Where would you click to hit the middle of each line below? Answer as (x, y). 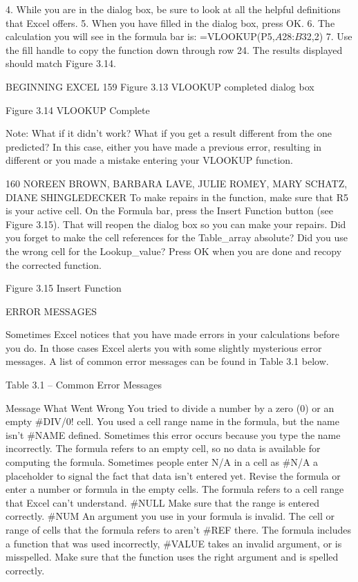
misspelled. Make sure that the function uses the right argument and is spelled (172, 557)
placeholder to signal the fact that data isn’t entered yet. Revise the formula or (173, 475)
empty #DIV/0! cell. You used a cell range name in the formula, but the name (172, 421)
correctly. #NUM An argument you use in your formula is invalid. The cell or (170, 516)
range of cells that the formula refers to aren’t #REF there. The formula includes (179, 529)
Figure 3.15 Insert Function (64, 288)
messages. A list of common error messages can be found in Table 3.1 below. (167, 361)
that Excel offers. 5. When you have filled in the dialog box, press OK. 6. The (170, 22)
